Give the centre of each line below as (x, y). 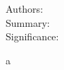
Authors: (25, 8)
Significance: (32, 36)
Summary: (28, 22)
